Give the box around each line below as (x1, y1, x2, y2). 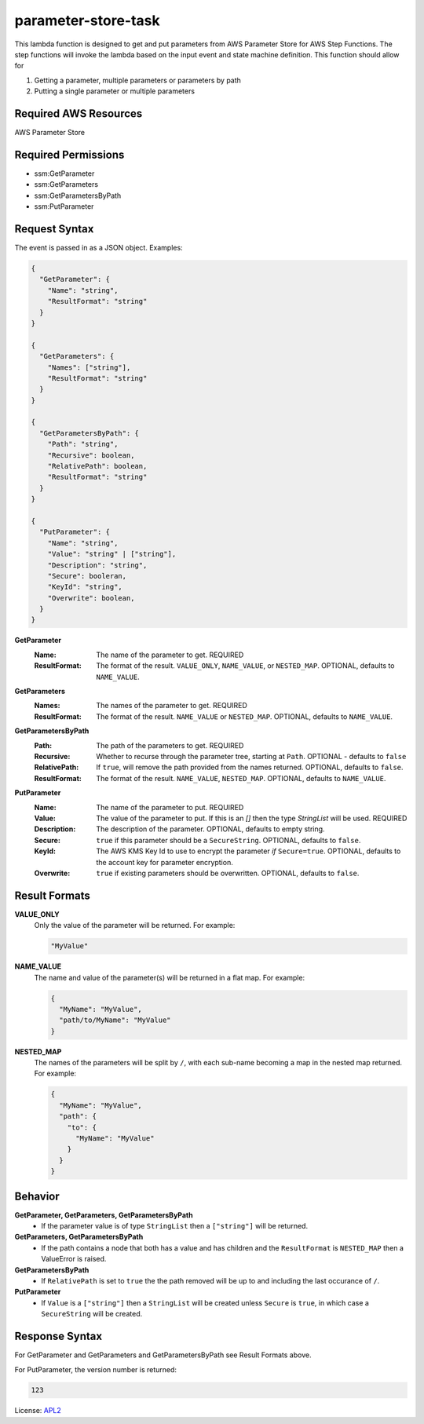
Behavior (14, 1189, 60, 1203)
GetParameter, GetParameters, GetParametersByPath (14, 1210, 193, 1220)
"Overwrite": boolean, (47, 593, 135, 602)
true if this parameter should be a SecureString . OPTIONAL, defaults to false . (96, 835, 361, 845)
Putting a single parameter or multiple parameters (34, 86, 196, 96)
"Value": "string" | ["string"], (47, 550, 177, 559)
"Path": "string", (47, 440, 119, 449)
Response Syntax (14, 1330, 102, 1343)
